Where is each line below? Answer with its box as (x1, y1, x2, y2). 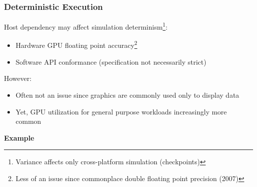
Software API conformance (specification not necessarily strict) (15, 56, 207, 67)
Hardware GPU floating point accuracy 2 (15, 38, 137, 50)
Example (4, 132, 35, 143)
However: (4, 73, 32, 83)
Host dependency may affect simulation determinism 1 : (4, 20, 168, 32)
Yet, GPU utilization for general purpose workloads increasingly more (15, 106, 227, 116)
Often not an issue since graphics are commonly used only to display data (15, 89, 239, 100)
